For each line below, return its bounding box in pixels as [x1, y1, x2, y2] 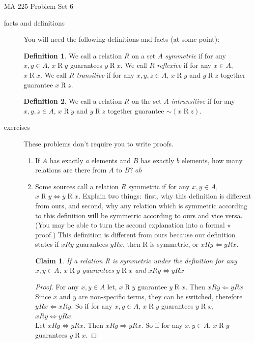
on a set [131, 50, 156, 60]
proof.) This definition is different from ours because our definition [35, 229, 236, 239]
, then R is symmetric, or [122, 239, 198, 249]
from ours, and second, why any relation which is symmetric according [35, 200, 248, 210]
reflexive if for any [157, 60, 211, 70]
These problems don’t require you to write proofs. [24, 138, 173, 148]
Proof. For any [35, 282, 79, 292]
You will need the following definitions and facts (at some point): [24, 34, 220, 44]
